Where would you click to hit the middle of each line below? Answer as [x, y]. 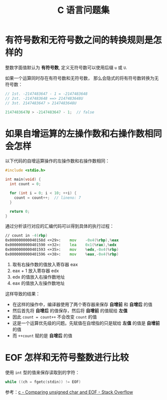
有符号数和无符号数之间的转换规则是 [79, 40]
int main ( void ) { [23, 180]
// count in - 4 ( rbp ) [27, 236]
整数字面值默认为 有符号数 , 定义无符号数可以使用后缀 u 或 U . [66, 67]
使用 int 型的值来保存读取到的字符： [42, 372]
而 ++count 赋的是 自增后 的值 [42, 336]
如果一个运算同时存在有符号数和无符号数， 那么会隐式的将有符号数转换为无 [82, 78]
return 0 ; [20, 211]
